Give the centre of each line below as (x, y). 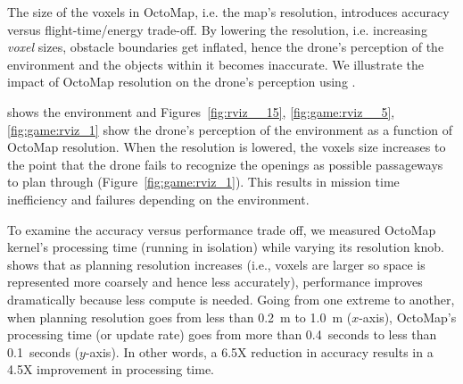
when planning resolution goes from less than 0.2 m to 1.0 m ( (180, 317)
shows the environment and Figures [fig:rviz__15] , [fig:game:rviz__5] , (201, 111)
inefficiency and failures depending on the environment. (158, 199)
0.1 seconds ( (44, 351)
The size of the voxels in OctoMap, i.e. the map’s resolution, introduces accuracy (228, 12)
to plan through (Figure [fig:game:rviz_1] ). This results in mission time (203, 182)
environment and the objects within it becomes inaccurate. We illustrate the (216, 64)
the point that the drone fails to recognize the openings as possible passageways (225, 164)
